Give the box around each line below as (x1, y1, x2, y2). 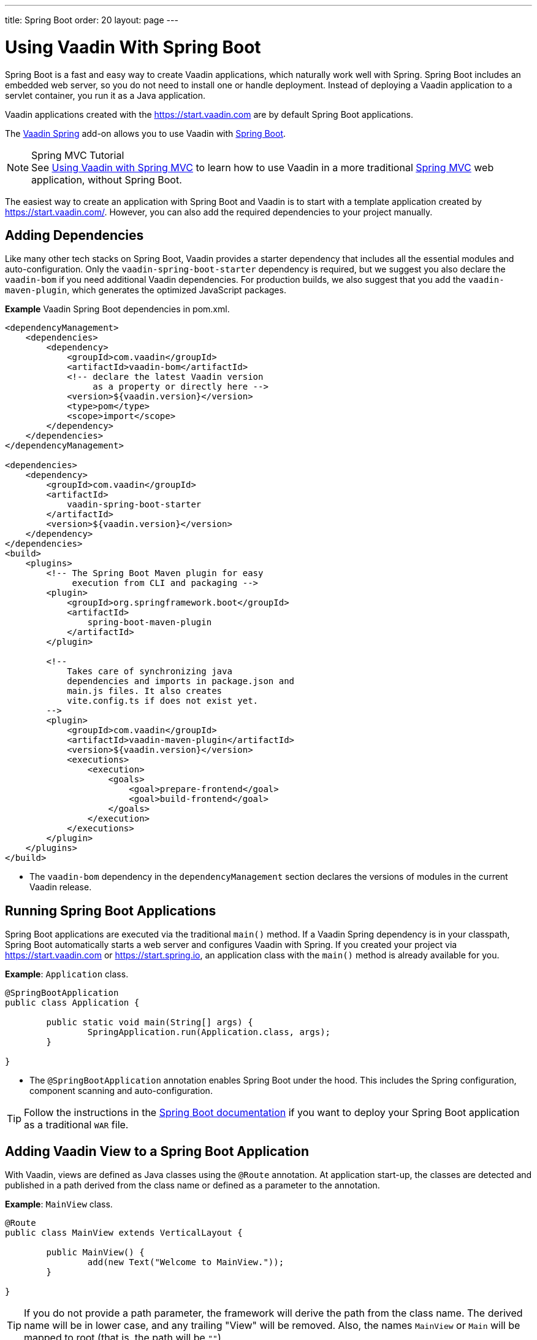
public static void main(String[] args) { (46, 1017, 253, 1028)
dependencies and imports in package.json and (67, 676, 295, 687)
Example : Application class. (5, 969, 129, 980)
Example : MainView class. (5, 1199, 113, 1210)
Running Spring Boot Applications (5, 903, 216, 918)
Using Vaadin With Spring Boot (5, 36, 261, 58)
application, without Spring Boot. (31, 173, 182, 186)
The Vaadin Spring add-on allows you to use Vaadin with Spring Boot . (5, 128, 286, 139)
